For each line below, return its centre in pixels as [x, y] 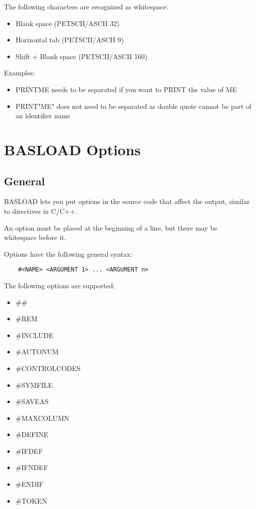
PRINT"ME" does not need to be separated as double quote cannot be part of [133, 106]
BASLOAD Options [72, 149]
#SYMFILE [34, 385]
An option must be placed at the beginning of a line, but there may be [111, 227]
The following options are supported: [60, 285]
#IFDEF [29, 451]
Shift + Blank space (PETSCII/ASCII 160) [81, 56]
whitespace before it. [35, 237]
